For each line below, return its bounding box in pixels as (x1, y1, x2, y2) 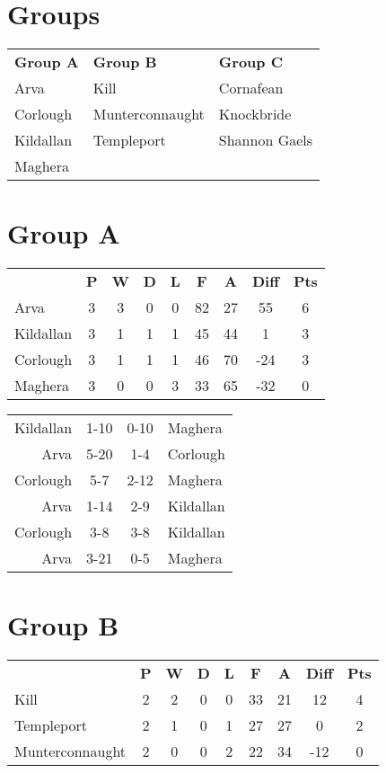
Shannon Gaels (218, 129, 313, 151)
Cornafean (218, 77, 284, 99)
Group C (218, 51, 283, 73)
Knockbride (218, 103, 292, 125)
